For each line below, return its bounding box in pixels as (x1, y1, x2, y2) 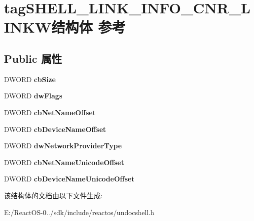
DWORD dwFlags (4, 90, 63, 101)
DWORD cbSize (4, 74, 56, 84)
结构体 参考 (51, 17, 126, 37)
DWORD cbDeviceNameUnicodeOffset (4, 174, 135, 184)
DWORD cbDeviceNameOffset (4, 124, 106, 134)
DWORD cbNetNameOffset (4, 107, 96, 117)
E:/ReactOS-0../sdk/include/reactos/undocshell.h (4, 207, 154, 217)
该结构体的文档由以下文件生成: (4, 190, 103, 200)
